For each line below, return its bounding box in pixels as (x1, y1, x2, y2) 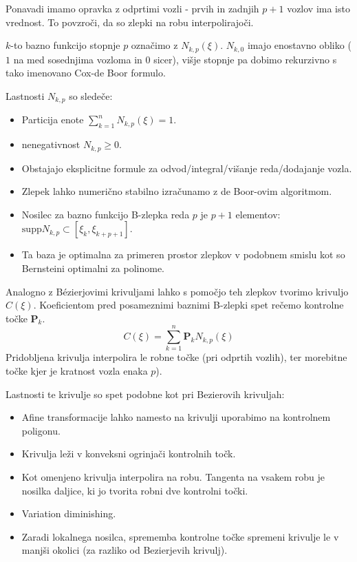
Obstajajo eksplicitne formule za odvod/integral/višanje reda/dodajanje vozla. (21, 160, 352, 175)
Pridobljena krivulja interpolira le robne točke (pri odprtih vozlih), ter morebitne (6, 350, 347, 364)
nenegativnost (21, 137, 80, 152)
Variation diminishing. (21, 506, 116, 521)
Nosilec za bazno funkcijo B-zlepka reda (21, 207, 190, 221)
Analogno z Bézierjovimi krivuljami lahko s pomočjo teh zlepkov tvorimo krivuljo (6, 284, 349, 298)
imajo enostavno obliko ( (247, 38, 351, 52)
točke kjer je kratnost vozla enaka (6, 364, 148, 377)
